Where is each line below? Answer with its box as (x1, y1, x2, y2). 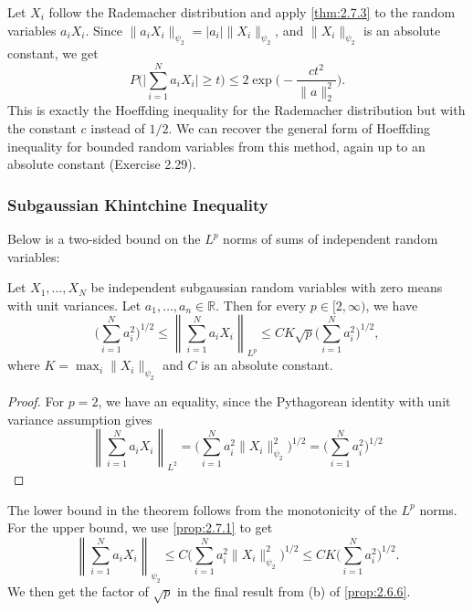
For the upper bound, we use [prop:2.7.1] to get (7, 518, 273, 537)
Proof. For (7, 391, 65, 410)
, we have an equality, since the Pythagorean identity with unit (98, 391, 451, 410)
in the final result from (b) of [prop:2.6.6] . (176, 581, 411, 600)
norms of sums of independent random (223, 229, 438, 248)
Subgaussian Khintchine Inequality (7, 193, 268, 216)
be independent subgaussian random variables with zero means (90, 278, 443, 297)
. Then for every (215, 295, 307, 314)
